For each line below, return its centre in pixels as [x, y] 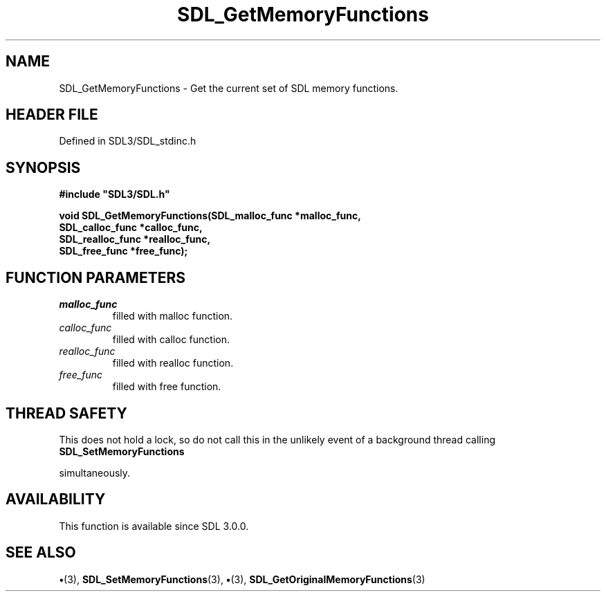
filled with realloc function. [173, 363]
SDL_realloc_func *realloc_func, [135, 239]
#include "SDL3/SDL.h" [114, 194]
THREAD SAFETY [66, 413]
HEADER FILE [52, 115]
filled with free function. [167, 387]
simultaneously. [95, 472]
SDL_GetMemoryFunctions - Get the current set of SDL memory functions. [229, 88]
